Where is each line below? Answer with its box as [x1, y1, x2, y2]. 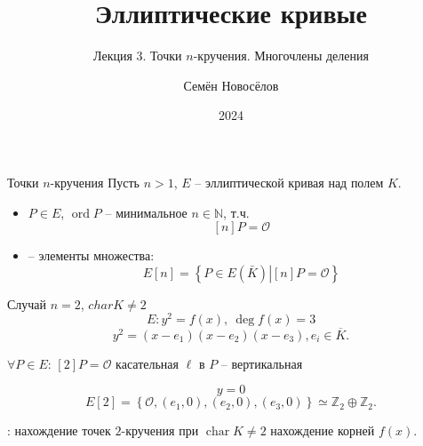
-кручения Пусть [50, 172, 140, 191]
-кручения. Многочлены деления [193, 46, 369, 65]
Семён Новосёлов [183, 76, 279, 94]
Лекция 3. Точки [93, 46, 182, 65]
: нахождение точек [7, 421, 111, 440]
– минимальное [105, 203, 188, 221]
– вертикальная [220, 354, 303, 372]
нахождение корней [270, 421, 375, 440]
